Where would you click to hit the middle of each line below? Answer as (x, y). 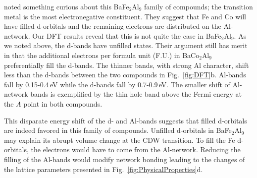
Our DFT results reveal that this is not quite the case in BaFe (127, 35)
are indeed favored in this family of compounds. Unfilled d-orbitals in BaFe (118, 130)
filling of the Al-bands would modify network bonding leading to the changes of (125, 159)
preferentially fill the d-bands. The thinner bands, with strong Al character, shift (127, 65)
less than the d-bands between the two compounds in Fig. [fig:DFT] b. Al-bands (125, 75)
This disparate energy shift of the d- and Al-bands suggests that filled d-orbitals (126, 120)
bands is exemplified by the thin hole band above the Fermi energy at (136, 94)
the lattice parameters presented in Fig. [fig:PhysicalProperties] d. (103, 169)
